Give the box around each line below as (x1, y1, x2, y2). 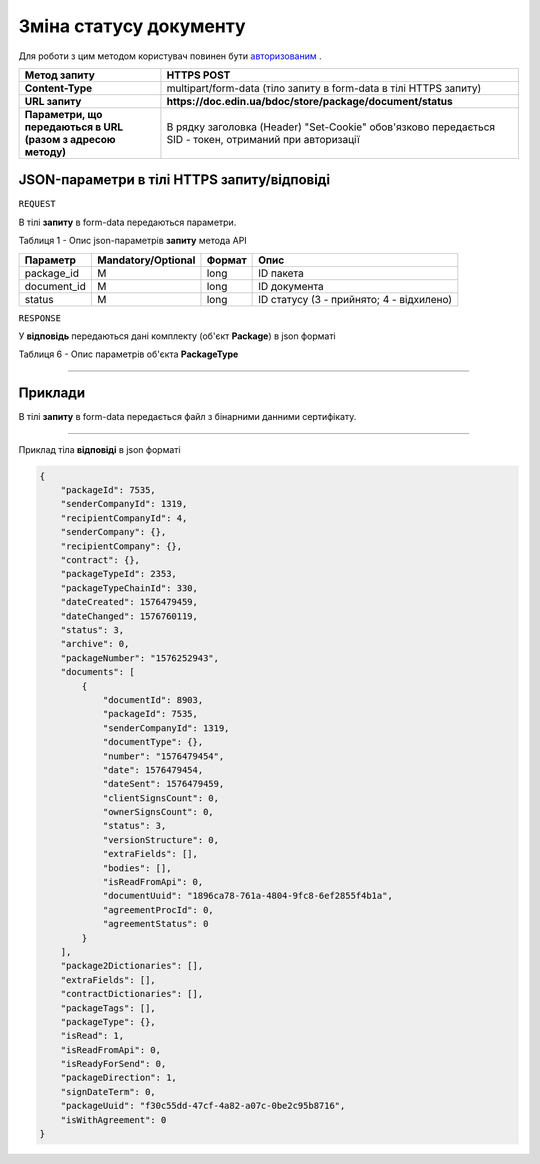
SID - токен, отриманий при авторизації (166, 132, 360, 146)
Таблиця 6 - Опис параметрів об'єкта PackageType (18, 348, 239, 360)
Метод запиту (24, 68, 95, 82)
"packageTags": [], (60, 1002, 157, 1014)
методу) (24, 145, 67, 159)
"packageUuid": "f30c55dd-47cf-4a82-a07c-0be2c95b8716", (60, 1100, 346, 1112)
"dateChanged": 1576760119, (60, 610, 199, 622)
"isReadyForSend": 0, (60, 1058, 167, 1070)
